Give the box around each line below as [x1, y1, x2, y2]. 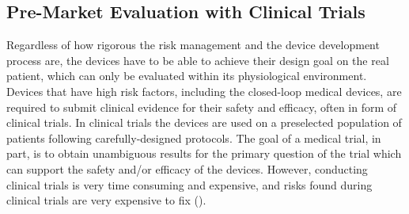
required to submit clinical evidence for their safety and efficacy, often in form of [6, 98, 397, 115]
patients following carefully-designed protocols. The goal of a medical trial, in [6, 129, 381, 146]
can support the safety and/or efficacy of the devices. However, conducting [6, 160, 368, 177]
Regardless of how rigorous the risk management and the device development [6, 36, 380, 53]
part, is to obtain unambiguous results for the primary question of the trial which [6, 145, 402, 162]
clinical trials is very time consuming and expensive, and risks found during [6, 176, 373, 193]
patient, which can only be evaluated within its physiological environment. [6, 67, 367, 84]
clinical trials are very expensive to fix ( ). [6, 192, 206, 208]
